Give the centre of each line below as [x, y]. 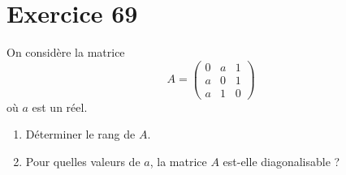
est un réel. [60, 107]
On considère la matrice [66, 52]
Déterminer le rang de [80, 134]
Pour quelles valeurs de [83, 162]
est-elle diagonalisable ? [281, 162]
